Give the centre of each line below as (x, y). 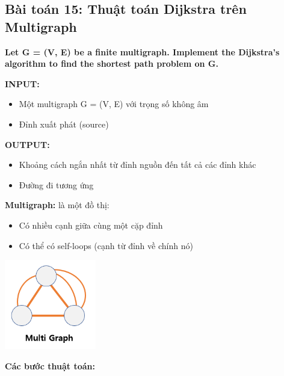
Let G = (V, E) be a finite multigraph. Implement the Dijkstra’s (142, 51)
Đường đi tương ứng (56, 184)
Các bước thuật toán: (50, 365)
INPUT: (22, 83)
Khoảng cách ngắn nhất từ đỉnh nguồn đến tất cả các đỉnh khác (137, 165)
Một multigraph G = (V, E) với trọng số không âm (114, 104)
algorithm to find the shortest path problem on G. (112, 63)
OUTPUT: (27, 144)
